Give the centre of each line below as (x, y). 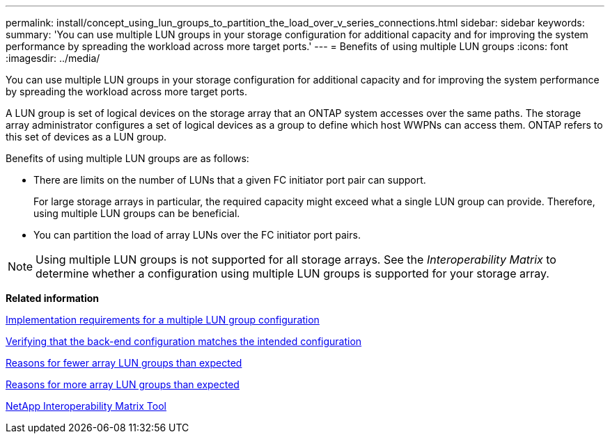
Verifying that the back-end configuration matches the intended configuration (184, 341)
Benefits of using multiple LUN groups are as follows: (127, 158)
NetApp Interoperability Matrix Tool (86, 406)
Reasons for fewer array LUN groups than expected (124, 363)
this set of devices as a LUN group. (86, 137)
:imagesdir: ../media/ (53, 58)
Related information (53, 298)
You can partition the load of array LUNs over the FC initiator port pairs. (197, 235)
